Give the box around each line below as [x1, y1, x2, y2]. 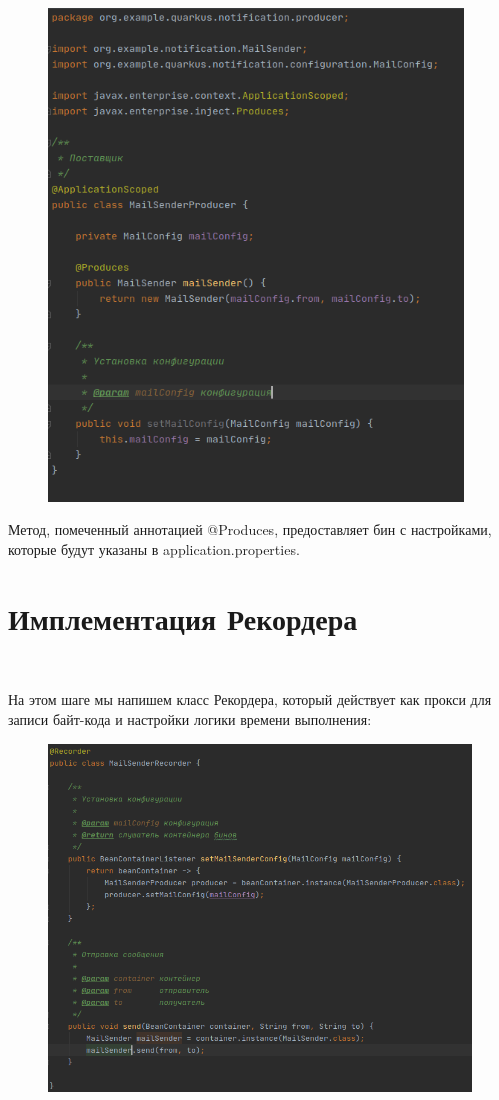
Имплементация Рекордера [8, 597, 358, 638]
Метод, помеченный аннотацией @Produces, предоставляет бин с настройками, [8, 519, 492, 540]
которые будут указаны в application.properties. [8, 539, 300, 559]
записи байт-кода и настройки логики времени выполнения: [8, 708, 372, 729]
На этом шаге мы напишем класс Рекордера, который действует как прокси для [8, 689, 492, 710]
